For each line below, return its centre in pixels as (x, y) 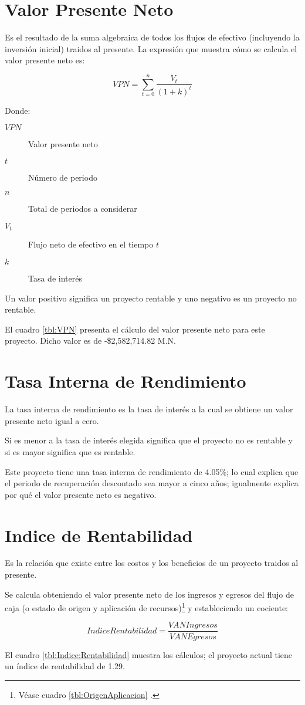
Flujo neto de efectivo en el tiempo (91, 244)
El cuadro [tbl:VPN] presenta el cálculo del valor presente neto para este (135, 329)
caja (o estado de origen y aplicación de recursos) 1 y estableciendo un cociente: (147, 607)
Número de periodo (63, 177)
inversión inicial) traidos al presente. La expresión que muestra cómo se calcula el (151, 48)
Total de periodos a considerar (83, 209)
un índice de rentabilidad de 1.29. (65, 666)
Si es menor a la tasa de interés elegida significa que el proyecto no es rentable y (149, 440)
